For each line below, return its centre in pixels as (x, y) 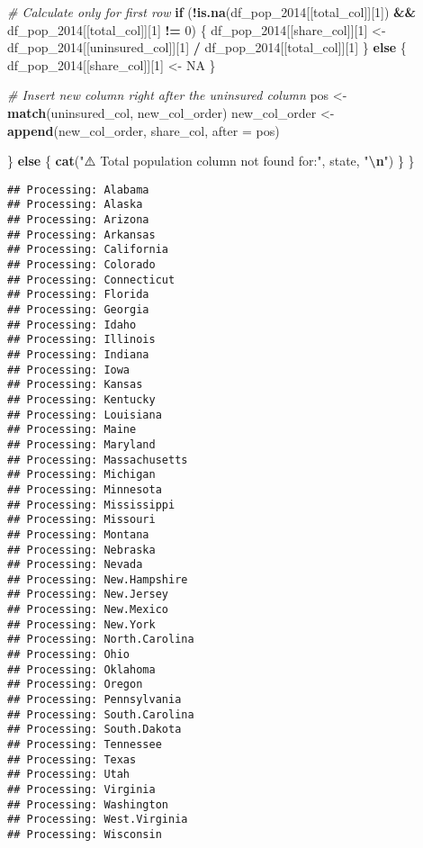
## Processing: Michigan (81, 475)
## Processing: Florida (78, 295)
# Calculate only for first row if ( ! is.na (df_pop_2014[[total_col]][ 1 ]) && (212, 12)
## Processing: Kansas (75, 385)
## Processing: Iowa (69, 370)
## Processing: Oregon (75, 685)
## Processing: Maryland (81, 444)
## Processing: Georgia (78, 310)
